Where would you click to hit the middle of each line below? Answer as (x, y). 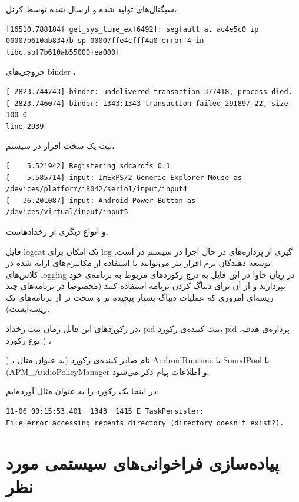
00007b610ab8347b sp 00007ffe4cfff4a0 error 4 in (105, 41)
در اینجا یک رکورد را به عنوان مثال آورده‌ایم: (82, 391)
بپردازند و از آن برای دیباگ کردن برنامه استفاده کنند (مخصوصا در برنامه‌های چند (146, 286)
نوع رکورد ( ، (29, 340)
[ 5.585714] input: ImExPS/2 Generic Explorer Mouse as (124, 177)
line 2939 (25, 126)
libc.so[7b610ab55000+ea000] (63, 52)
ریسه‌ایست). (28, 309)
